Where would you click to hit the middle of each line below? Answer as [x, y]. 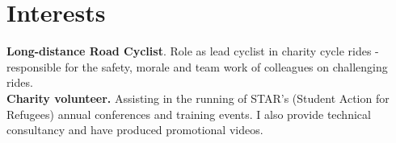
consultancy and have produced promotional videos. [135, 130]
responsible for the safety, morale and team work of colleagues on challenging [197, 66]
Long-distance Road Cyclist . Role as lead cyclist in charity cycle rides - [193, 51]
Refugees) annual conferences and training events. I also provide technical [189, 114]
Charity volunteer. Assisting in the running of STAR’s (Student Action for [198, 98]
